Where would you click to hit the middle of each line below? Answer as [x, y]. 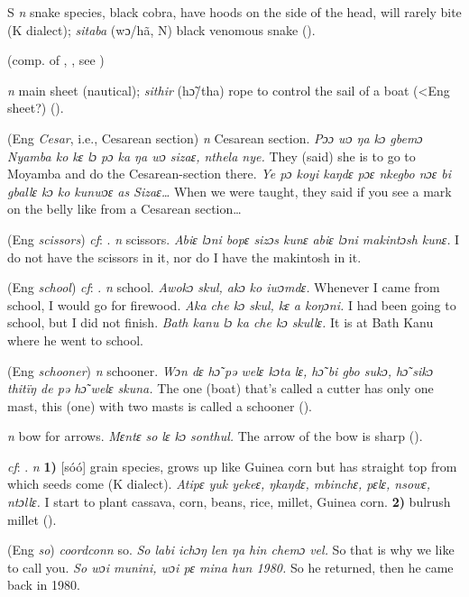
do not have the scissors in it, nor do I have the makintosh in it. [184, 257]
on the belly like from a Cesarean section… [124, 209]
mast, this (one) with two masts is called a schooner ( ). [160, 405]
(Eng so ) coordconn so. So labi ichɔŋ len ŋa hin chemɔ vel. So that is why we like [231, 550]
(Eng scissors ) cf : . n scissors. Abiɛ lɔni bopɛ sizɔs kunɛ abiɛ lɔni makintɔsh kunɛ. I [234, 239]
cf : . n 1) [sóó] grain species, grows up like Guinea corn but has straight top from [232, 466]
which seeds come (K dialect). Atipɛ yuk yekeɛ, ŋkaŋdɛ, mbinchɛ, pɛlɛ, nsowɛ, [219, 484]
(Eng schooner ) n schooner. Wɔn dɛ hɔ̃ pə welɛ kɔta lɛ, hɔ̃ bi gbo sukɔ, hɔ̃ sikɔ [220, 370]
